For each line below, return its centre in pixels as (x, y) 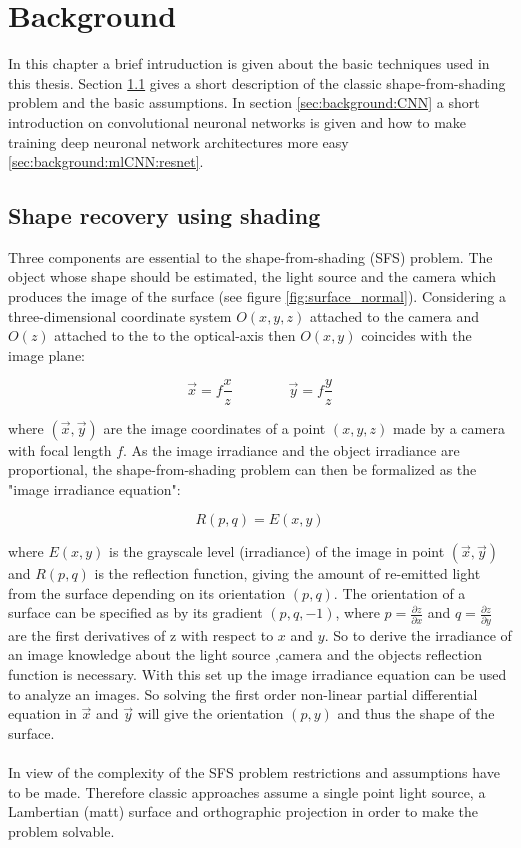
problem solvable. (61, 830)
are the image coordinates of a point (214, 427)
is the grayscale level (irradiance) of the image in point (277, 551)
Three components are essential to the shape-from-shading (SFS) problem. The (250, 256)
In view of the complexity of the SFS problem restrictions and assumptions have (254, 771)
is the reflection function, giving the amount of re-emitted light (287, 573)
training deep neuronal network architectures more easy (178, 141)
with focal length (60, 449)
